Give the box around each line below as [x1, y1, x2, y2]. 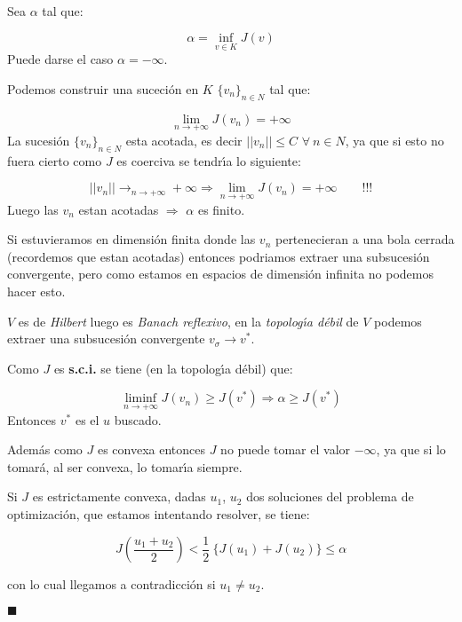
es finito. [197, 200, 245, 218]
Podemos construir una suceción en [7, 80, 199, 98]
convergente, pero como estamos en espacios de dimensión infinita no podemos [7, 264, 434, 283]
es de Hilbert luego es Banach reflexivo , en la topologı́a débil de [18, 311, 359, 330]
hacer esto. [7, 282, 66, 300]
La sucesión [7, 131, 70, 150]
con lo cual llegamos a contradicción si [7, 575, 216, 594]
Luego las [7, 200, 59, 218]
